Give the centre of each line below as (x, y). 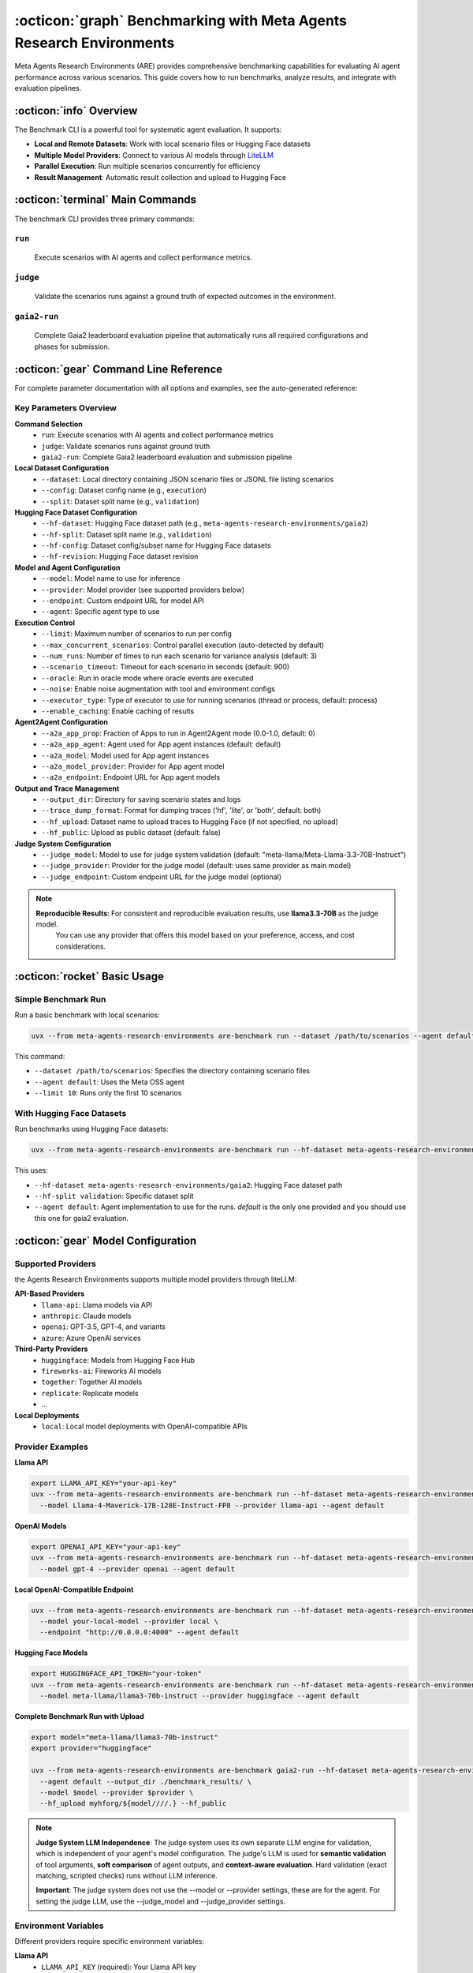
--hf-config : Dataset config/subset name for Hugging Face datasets (156, 545)
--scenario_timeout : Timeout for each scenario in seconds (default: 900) (166, 667)
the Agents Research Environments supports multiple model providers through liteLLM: (156, 1279)
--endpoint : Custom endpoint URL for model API (123, 601)
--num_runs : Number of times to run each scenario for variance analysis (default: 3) (179, 656)
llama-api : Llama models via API (97, 1305)
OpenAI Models (41, 1526)
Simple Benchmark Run (60, 999)
